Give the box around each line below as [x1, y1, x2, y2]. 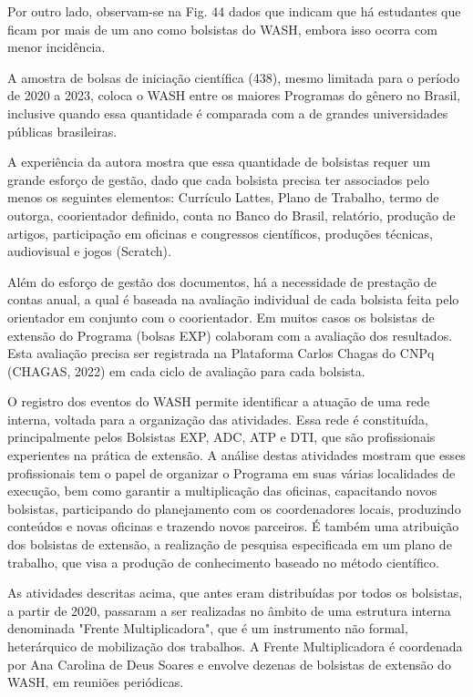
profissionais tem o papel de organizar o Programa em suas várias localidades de [7, 463, 456, 482]
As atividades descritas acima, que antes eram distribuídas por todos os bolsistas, [7, 583, 463, 602]
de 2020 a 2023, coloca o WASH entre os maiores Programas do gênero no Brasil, [7, 86, 461, 105]
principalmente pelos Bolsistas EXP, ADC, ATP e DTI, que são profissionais [7, 427, 436, 446]
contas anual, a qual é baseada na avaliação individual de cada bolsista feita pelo [7, 290, 459, 309]
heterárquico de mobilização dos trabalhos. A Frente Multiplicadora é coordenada [7, 637, 463, 655]
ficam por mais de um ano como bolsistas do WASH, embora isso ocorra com [7, 19, 437, 38]
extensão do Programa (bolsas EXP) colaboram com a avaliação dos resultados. [7, 325, 453, 344]
